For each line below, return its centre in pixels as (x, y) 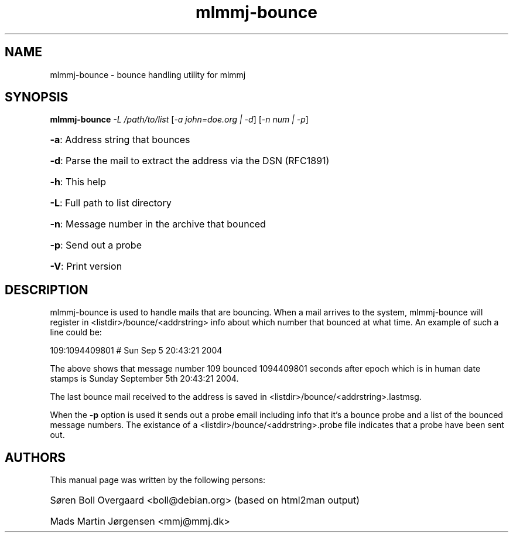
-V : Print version (86, 266)
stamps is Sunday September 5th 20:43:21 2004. (144, 379)
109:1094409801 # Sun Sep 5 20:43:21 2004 (136, 351)
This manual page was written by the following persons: (158, 480)
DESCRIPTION (47, 290)
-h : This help (78, 182)
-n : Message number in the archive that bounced (158, 224)
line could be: (76, 332)
